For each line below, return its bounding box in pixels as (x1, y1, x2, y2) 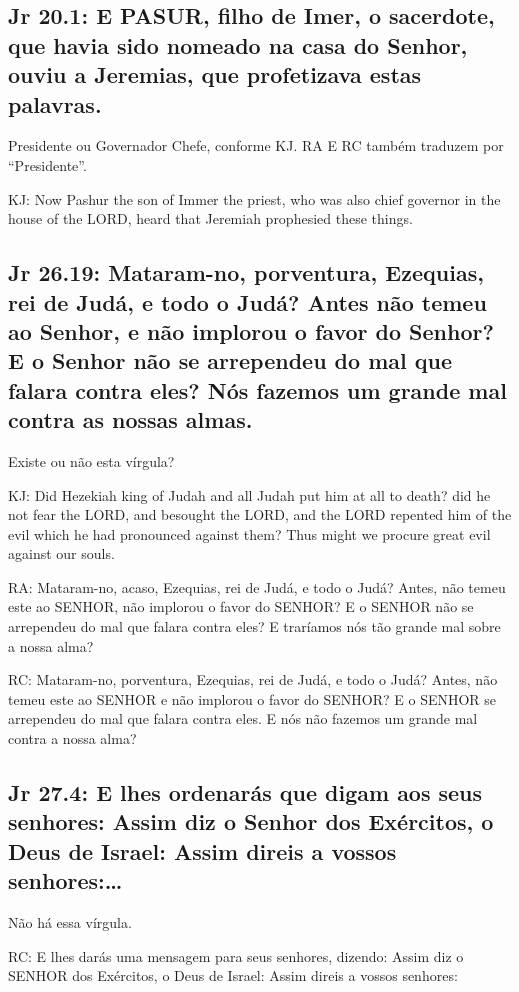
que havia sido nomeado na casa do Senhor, (8, 29, 468, 60)
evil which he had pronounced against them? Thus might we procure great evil (8, 523, 491, 544)
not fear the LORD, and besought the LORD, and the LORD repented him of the (8, 504, 512, 525)
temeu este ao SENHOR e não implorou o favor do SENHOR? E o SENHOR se (8, 688, 497, 709)
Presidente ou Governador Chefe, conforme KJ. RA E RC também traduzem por (8, 135, 504, 156)
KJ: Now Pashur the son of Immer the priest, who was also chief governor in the (8, 188, 501, 209)
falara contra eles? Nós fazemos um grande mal (8, 374, 507, 405)
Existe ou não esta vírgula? (8, 450, 175, 471)
